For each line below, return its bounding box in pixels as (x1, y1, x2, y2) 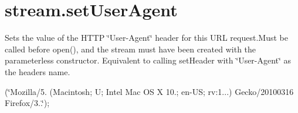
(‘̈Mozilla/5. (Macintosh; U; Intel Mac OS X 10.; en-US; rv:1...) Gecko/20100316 (5, 85, 294, 97)
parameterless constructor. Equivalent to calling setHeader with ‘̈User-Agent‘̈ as (5, 54, 292, 66)
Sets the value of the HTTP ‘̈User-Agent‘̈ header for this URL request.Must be (5, 31, 288, 44)
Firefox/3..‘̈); (5, 97, 50, 109)
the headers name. (5, 65, 70, 77)
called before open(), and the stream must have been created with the (5, 43, 256, 55)
